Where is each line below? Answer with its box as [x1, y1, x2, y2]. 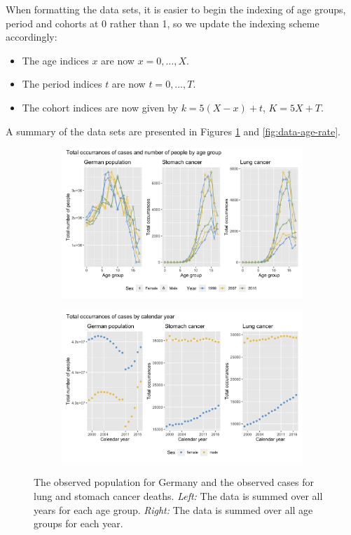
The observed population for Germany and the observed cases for [34, 475, 314, 489]
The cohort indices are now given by [22, 100, 178, 114]
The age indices [22, 53, 89, 67]
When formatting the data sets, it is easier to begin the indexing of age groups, [6, 2, 346, 16]
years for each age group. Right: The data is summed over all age [34, 502, 313, 517]
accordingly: [6, 29, 57, 44]
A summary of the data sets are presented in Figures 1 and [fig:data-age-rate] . [6, 123, 340, 138]
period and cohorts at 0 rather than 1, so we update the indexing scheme [6, 15, 319, 30]
